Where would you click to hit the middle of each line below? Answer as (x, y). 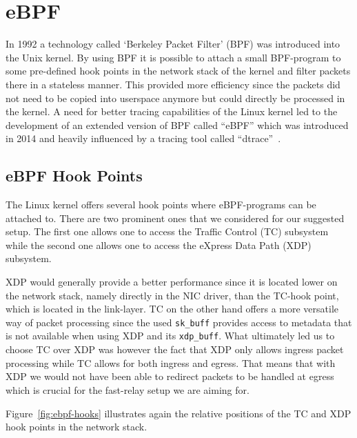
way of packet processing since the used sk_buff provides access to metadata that (179, 322)
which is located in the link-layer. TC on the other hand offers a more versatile (172, 309)
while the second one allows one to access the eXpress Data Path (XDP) (159, 245)
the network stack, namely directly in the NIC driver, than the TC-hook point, (172, 295)
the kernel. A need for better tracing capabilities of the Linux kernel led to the (172, 111)
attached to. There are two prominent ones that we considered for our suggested (175, 218)
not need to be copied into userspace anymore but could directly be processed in (175, 98)
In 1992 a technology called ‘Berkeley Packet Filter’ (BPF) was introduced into (173, 44)
